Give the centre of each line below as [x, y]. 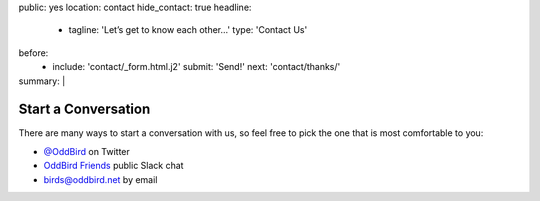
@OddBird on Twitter [86, 151]
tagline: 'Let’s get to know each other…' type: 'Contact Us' [188, 30]
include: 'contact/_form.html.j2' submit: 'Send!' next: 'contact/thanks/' [196, 67]
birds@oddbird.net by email [100, 179]
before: [33, 52]
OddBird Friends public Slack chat [113, 166]
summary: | [42, 81]
